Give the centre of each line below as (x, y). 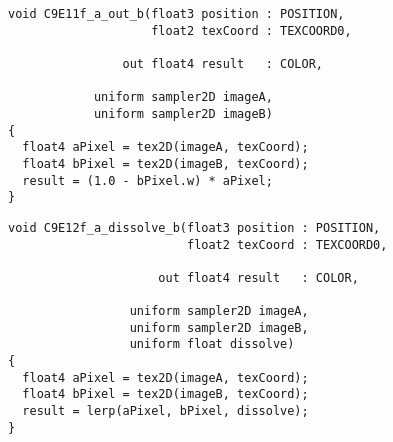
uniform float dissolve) (212, 344)
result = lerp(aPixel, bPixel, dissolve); (165, 411)
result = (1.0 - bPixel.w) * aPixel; (147, 180)
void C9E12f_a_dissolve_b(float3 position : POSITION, (194, 227)
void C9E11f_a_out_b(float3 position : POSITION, (176, 14)
